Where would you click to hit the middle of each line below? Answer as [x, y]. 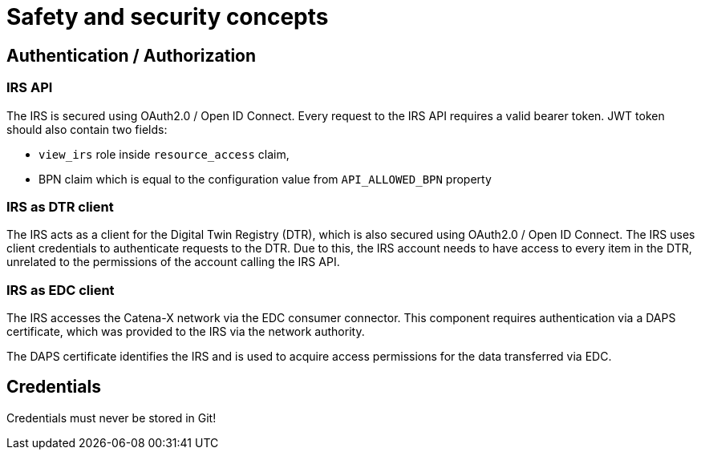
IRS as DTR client [60, 206]
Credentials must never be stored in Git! [111, 418]
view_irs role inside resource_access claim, [164, 154]
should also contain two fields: [87, 129]
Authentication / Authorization [132, 55]
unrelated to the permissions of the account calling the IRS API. [173, 262]
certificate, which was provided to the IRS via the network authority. [186, 332]
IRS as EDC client [61, 290]
